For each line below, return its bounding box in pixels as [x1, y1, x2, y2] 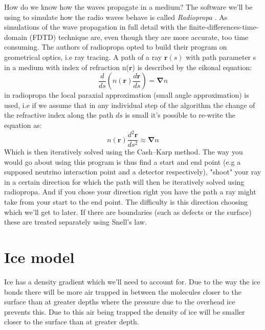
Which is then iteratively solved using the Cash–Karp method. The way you [4, 146, 243, 157]
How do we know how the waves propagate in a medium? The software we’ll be [4, 2, 253, 12]
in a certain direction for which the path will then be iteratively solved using [4, 176, 245, 187]
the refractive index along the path [4, 109, 114, 120]
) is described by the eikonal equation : [132, 61, 252, 72]
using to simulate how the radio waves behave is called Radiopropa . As [4, 11, 228, 22]
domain [4, 31, 28, 42]
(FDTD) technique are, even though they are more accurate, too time [29, 31, 249, 42]
